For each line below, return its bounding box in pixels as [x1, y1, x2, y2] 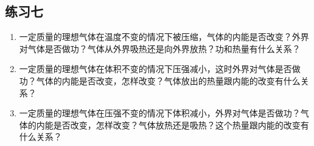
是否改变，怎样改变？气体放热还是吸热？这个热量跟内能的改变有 [53, 118, 309, 131]
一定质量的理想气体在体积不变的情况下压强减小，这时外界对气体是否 [19, 62, 292, 75]
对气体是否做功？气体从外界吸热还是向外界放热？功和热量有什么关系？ [19, 42, 301, 55]
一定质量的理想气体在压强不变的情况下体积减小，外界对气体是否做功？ [19, 107, 301, 119]
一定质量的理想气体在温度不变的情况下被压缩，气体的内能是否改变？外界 [19, 30, 309, 43]
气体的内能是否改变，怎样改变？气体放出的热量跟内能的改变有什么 [36, 74, 301, 87]
